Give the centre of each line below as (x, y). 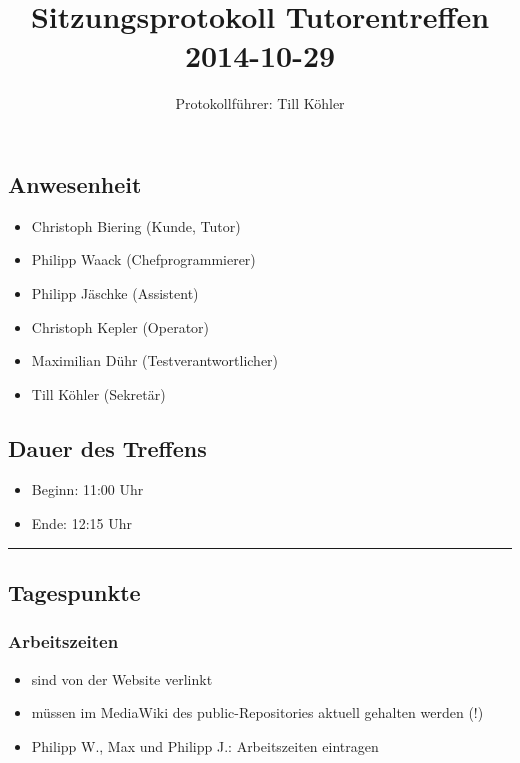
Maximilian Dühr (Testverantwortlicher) (155, 360)
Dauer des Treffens (107, 447)
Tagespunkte (74, 592)
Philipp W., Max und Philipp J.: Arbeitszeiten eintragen (205, 745)
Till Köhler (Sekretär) (98, 393)
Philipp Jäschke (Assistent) (115, 292)
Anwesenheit (75, 183)
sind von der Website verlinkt (122, 678)
